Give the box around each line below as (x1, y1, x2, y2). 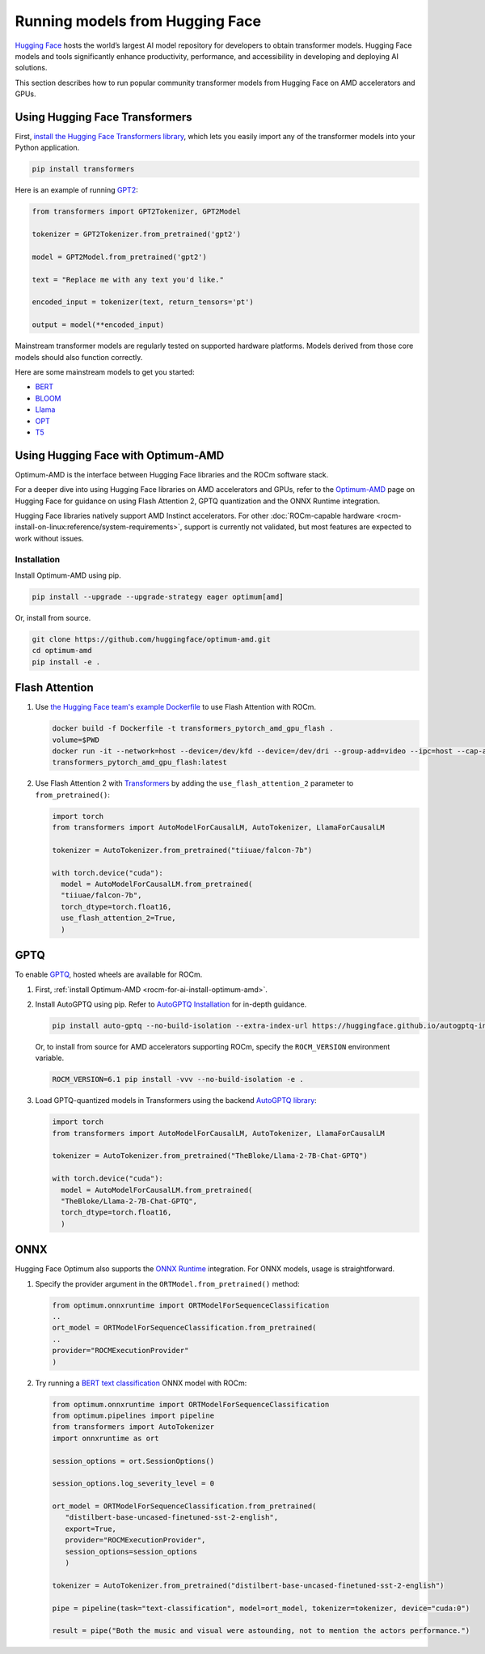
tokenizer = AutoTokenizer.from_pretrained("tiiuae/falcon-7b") (52, 846, 313, 855)
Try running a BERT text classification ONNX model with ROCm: (35, 1378, 247, 1388)
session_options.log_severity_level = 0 (52, 1479, 214, 1488)
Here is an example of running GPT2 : (15, 185, 138, 195)
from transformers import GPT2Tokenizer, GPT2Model (32, 207, 242, 216)
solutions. (15, 63, 48, 73)
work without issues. (15, 533, 84, 543)
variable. (35, 1053, 65, 1063)
